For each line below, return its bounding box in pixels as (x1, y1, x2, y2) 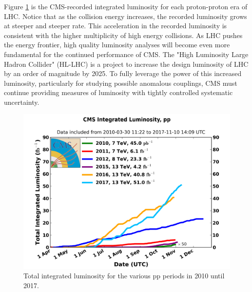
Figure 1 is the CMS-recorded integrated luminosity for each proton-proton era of (4, 1, 248, 11)
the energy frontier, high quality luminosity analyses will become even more (4, 39, 230, 50)
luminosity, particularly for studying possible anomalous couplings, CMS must (4, 78, 237, 88)
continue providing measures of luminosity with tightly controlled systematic (4, 87, 233, 97)
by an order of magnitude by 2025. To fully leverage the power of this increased (4, 68, 242, 78)
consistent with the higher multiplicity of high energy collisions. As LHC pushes (4, 30, 243, 40)
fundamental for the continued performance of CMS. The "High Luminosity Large (4, 49, 249, 59)
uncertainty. (4, 97, 39, 107)
